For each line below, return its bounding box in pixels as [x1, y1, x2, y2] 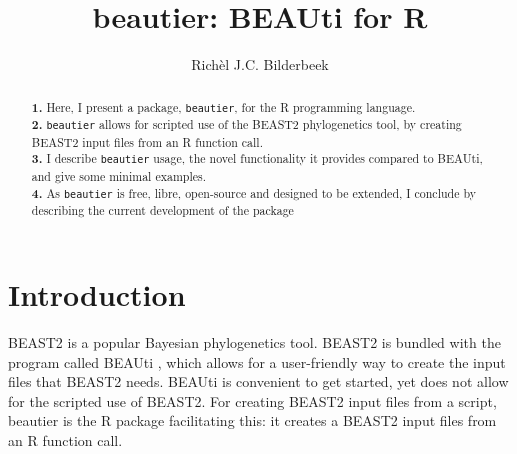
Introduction [8, 274, 186, 315]
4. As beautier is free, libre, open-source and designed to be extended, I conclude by [31, 184, 476, 202]
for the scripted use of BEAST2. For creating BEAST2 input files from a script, [8, 390, 497, 411]
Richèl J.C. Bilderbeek [191, 54, 329, 75]
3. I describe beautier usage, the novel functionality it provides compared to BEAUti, [31, 150, 483, 168]
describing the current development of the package [31, 202, 294, 219]
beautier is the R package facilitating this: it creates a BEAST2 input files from [8, 410, 497, 431]
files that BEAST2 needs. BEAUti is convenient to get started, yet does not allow [8, 371, 509, 392]
